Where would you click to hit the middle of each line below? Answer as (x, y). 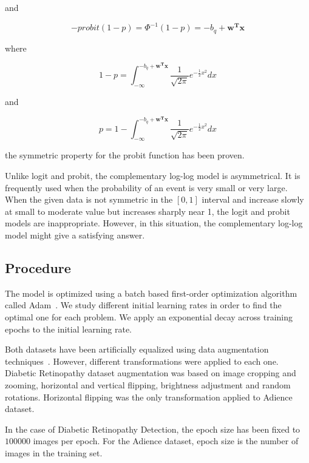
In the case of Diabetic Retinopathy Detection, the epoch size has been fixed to (153, 429)
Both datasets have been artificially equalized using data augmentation (137, 349)
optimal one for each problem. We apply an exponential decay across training (149, 316)
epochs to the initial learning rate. (69, 329)
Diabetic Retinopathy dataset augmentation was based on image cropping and (151, 373)
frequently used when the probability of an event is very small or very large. (146, 187)
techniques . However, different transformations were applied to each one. (142, 361)
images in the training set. (54, 452)
